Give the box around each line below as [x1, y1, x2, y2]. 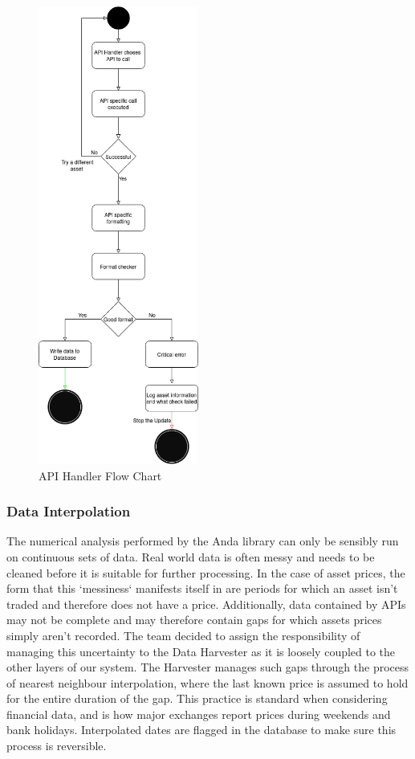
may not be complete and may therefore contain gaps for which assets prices [6, 611, 382, 628]
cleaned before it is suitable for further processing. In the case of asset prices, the [6, 564, 405, 581]
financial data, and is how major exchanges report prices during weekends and [6, 705, 391, 722]
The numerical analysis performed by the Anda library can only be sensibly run [6, 533, 399, 549]
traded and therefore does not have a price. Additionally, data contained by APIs [6, 595, 406, 612]
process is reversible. [6, 737, 107, 754]
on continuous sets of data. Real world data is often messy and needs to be [6, 548, 375, 565]
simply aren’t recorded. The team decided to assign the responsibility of [6, 626, 360, 643]
